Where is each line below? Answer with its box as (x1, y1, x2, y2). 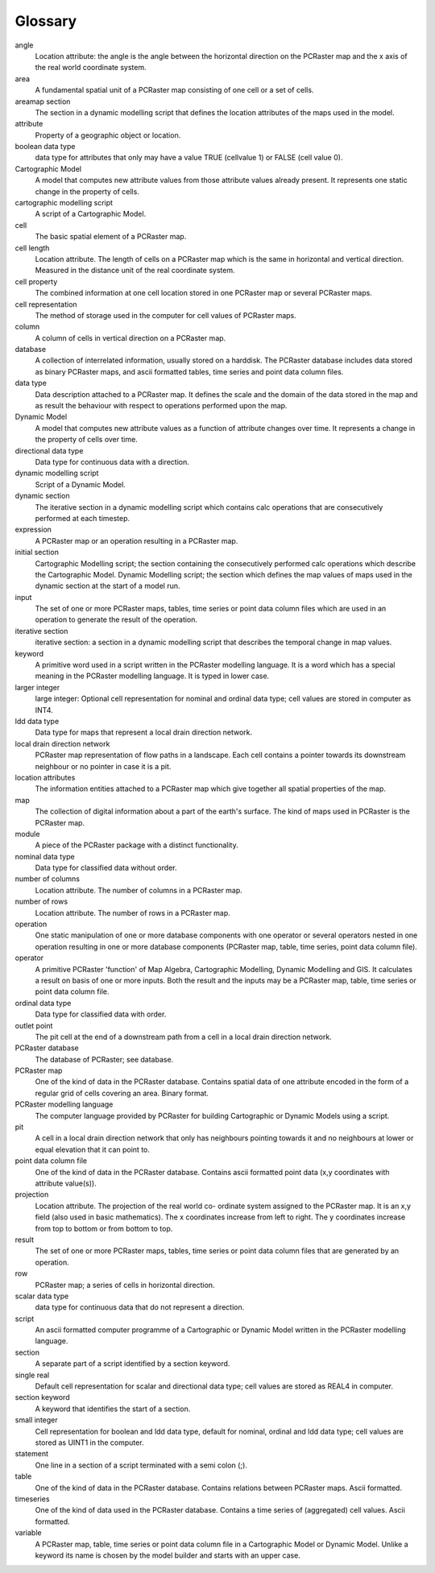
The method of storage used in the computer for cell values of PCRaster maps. (35, 310, 297, 320)
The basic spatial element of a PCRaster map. (35, 232, 187, 242)
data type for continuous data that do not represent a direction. (35, 1302, 245, 1312)
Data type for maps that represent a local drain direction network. (35, 727, 253, 737)
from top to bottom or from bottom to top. (35, 1223, 173, 1233)
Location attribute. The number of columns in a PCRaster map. (35, 885, 243, 895)
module (14, 829, 40, 838)
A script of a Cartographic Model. (35, 209, 147, 219)
